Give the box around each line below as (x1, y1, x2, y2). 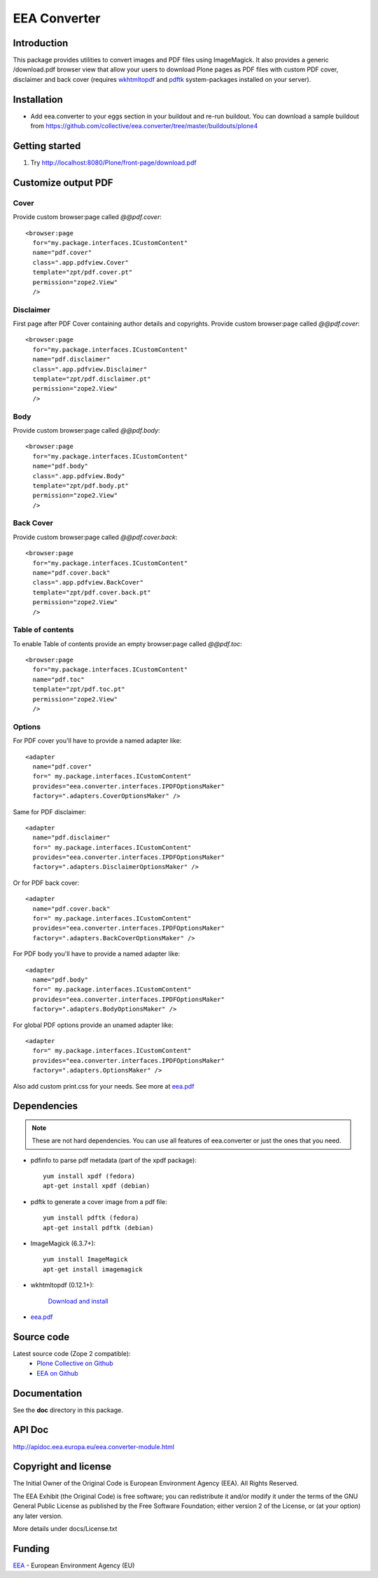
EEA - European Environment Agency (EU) (13, 1561, 135, 1570)
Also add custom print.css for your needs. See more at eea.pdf (13, 1082, 195, 1090)
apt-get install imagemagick (43, 1265, 143, 1273)
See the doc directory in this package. (13, 1406, 124, 1414)
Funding (13, 1542, 50, 1554)
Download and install (48, 1297, 108, 1305)
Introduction (13, 37, 69, 49)
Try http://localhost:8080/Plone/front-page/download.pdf (30, 158, 197, 167)
